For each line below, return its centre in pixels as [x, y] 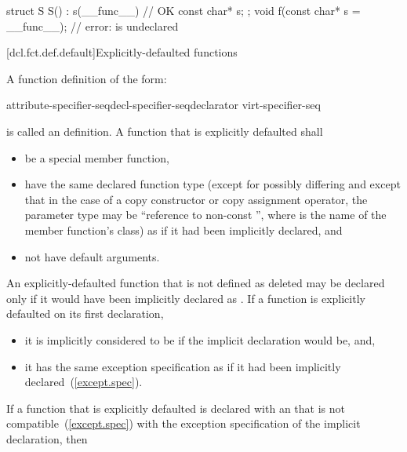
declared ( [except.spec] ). [84, 382]
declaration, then [47, 438]
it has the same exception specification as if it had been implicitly [183, 366]
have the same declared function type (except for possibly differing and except [213, 184]
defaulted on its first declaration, [85, 313]
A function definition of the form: [87, 78]
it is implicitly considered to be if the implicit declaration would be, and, [200, 339]
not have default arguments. [92, 256]
